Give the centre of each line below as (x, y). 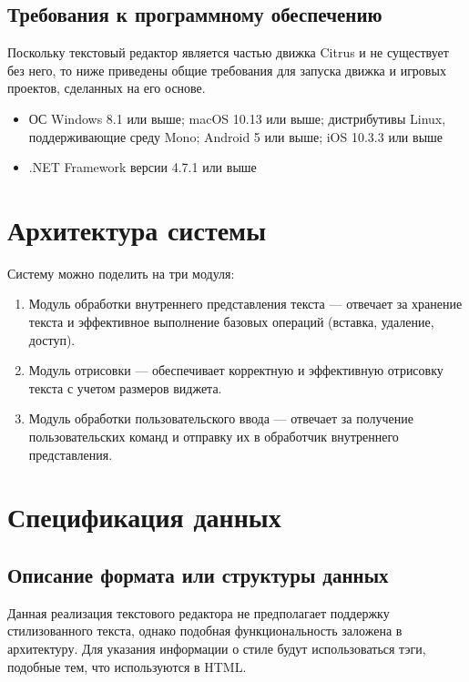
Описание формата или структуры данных (198, 575)
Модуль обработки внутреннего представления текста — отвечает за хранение (245, 304)
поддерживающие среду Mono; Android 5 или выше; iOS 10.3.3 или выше (236, 136)
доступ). (52, 339)
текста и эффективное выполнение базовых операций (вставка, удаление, (231, 322)
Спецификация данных (144, 517)
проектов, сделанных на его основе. (107, 88)
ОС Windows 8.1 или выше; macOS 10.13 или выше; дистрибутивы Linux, (237, 118)
